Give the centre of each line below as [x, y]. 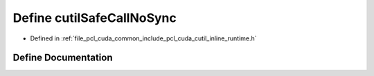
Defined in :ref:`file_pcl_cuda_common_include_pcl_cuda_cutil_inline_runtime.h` [143, 38]
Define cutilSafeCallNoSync [95, 18]
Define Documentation [63, 58]
